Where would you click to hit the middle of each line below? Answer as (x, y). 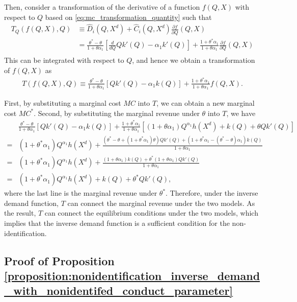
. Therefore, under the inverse (212, 193)
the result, (20, 213)
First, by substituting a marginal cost (63, 103)
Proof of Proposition (59, 260)
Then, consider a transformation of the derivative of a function (102, 7)
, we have (241, 113)
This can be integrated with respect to (64, 60)
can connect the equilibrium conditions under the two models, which (151, 213)
